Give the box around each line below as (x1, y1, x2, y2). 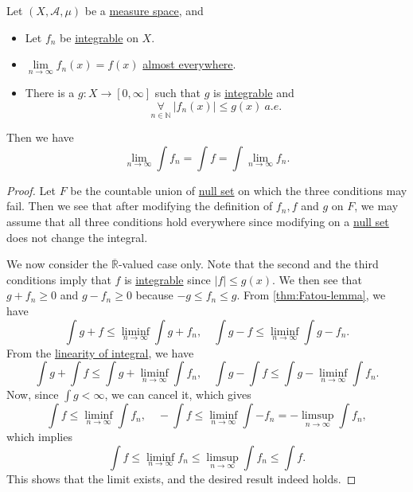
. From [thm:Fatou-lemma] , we (236, 287, 386, 303)
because (135, 287, 173, 303)
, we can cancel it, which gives (104, 386, 251, 403)
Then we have (6, 129, 74, 146)
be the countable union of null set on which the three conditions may (70, 182, 407, 198)
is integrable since (124, 271, 211, 287)
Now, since (6, 386, 59, 403)
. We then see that (271, 271, 362, 287)
